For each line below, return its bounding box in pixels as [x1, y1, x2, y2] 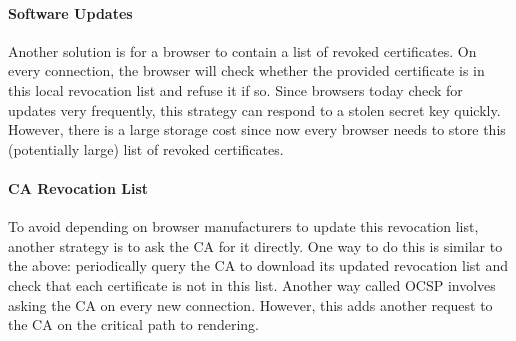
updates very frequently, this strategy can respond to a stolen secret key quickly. [8, 99, 501, 120]
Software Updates [8, 2, 133, 23]
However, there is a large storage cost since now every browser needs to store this [8, 119, 506, 140]
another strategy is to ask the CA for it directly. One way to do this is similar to [8, 235, 503, 256]
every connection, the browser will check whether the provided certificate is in [8, 60, 485, 81]
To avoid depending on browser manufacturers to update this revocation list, [8, 216, 479, 237]
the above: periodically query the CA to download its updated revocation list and [8, 255, 509, 276]
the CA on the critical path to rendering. [8, 314, 259, 335]
